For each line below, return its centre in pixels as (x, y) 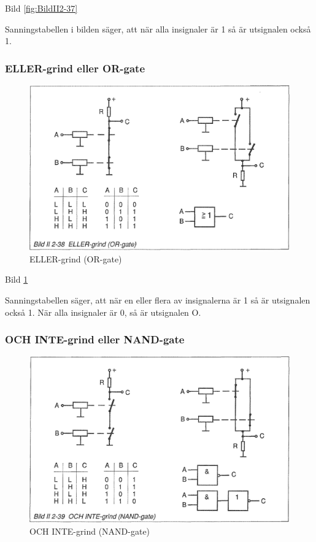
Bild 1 (17, 279)
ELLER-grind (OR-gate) (76, 258)
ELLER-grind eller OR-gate (75, 68)
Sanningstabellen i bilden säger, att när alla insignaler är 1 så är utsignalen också (158, 29)
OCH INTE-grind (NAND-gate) (90, 531)
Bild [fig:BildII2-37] (41, 8)
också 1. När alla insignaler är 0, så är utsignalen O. (103, 312)
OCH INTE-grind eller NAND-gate (95, 339)
